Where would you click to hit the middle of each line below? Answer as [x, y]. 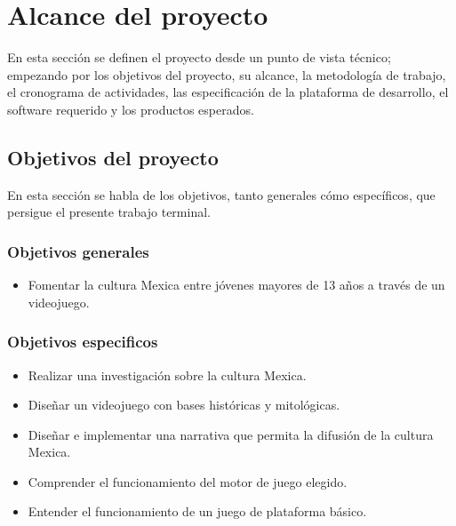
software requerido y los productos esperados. [131, 109]
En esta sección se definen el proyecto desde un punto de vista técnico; [199, 57]
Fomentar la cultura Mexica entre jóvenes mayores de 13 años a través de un [236, 285]
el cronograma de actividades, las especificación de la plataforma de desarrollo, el [228, 92]
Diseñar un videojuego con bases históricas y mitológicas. [184, 405]
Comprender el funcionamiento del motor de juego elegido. [188, 481]
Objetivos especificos [83, 342]
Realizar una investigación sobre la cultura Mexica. [167, 375]
